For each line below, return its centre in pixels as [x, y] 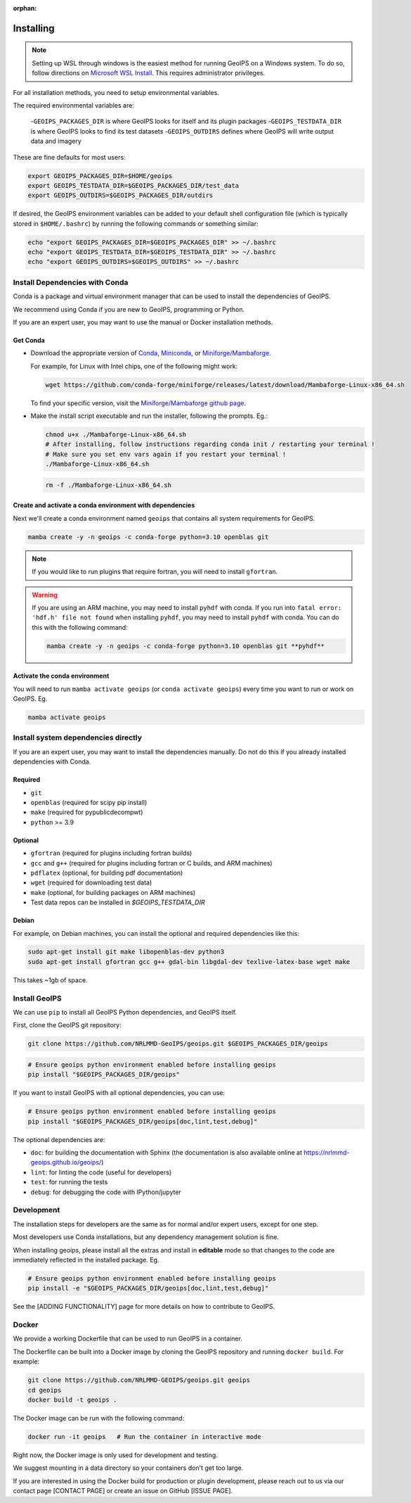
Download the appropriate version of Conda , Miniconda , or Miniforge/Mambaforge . [151, 353]
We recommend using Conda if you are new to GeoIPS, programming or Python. [129, 309]
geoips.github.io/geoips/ [66, 1162]
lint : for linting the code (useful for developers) [101, 1172]
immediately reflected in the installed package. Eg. [86, 1260]
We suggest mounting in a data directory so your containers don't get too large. [128, 1468]
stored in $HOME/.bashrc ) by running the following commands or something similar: [136, 223]
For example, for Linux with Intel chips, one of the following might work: [134, 366]
